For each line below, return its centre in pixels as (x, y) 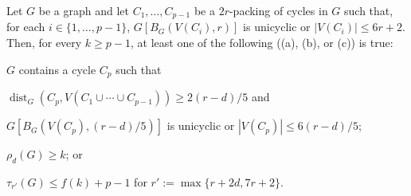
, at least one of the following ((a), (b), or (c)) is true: (262, 43)
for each (26, 27)
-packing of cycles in (278, 10)
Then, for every (44, 43)
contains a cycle (57, 69)
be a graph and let (84, 10)
